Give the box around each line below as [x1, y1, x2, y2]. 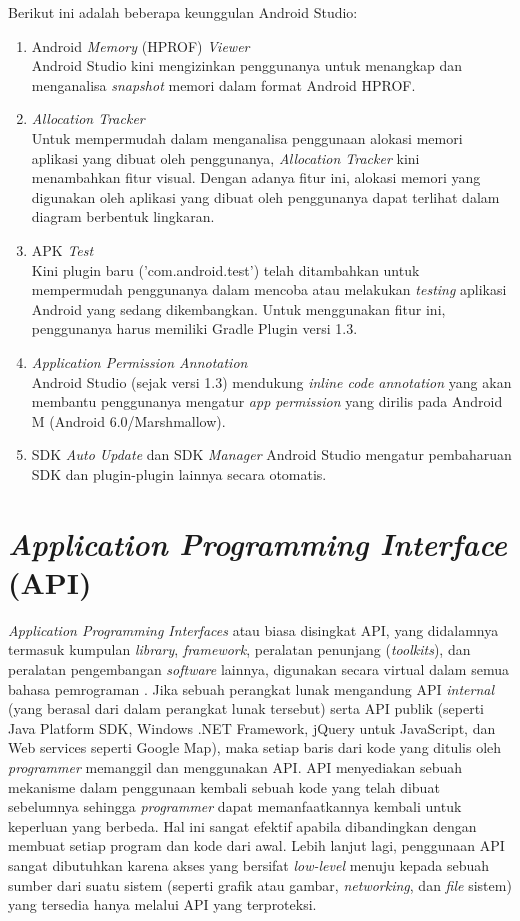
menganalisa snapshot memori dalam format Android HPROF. [31, 74, 416, 95]
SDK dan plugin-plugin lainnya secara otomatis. [31, 463, 327, 484]
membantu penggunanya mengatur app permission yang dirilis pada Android [31, 391, 503, 412]
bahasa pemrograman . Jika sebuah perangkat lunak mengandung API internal [8, 678, 495, 699]
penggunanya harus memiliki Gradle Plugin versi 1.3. [31, 318, 358, 339]
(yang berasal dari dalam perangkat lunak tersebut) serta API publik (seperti [8, 698, 485, 719]
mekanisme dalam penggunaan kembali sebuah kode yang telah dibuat [8, 776, 440, 797]
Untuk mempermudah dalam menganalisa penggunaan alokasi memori [31, 127, 463, 148]
